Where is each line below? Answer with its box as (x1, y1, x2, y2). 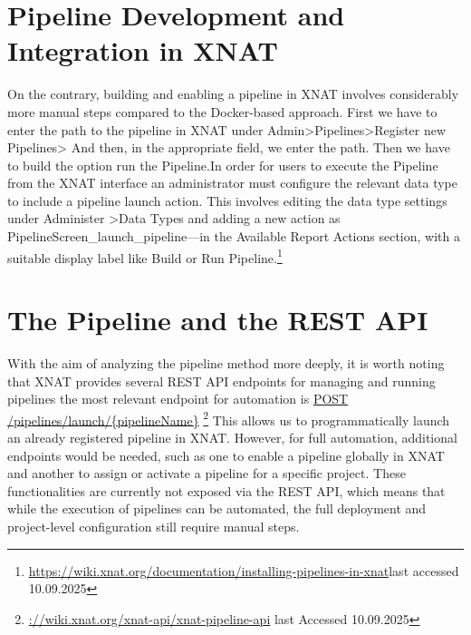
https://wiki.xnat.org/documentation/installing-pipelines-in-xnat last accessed (28, 561, 459, 580)
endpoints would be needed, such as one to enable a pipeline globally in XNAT (7, 445, 445, 464)
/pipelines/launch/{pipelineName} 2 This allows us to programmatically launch (7, 407, 450, 429)
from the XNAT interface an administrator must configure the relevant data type (7, 173, 457, 192)
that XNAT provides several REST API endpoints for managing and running (7, 371, 436, 390)
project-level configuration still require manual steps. (7, 517, 300, 536)
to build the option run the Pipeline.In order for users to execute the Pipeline (7, 155, 438, 174)
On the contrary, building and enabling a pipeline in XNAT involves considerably (7, 84, 459, 103)
